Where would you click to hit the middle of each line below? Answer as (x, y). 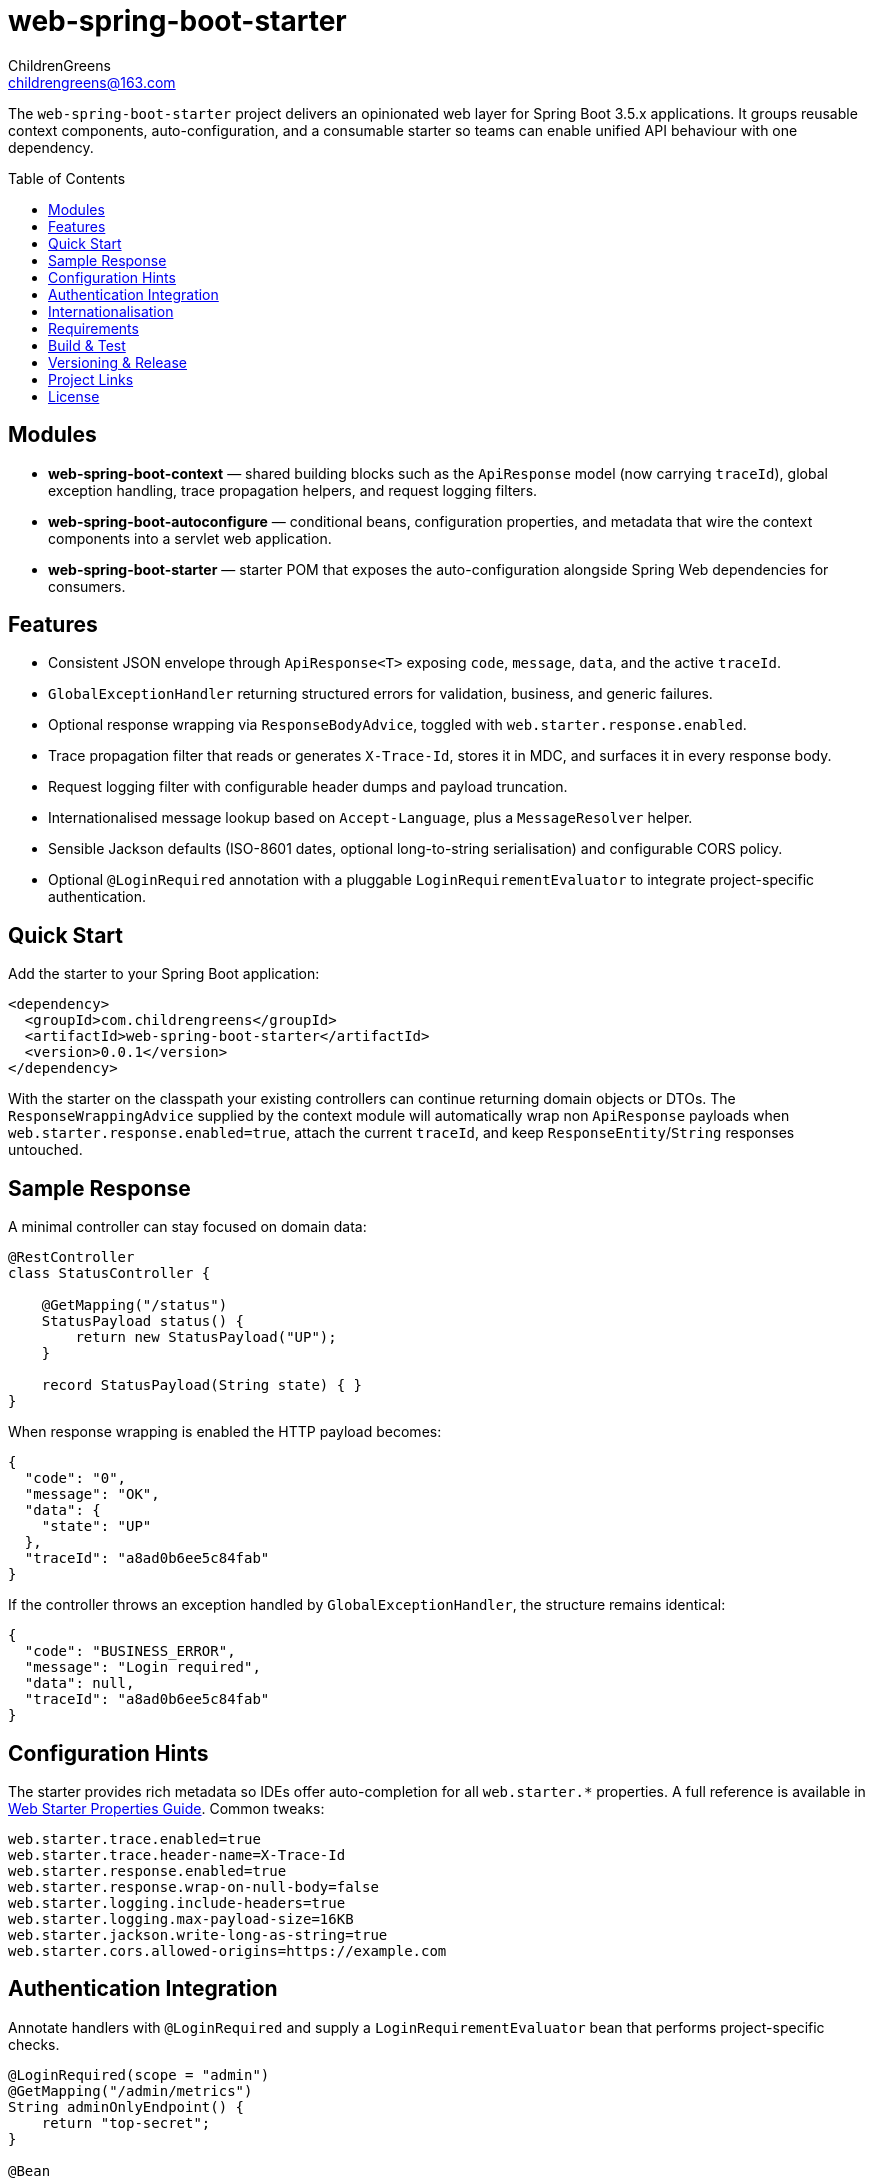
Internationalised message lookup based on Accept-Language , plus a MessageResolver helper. (370, 818)
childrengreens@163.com (92, 82)
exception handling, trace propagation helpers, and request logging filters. (293, 490)
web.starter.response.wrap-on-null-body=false (193, 1886)
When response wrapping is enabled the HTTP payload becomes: (225, 1432)
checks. (34, 2044)
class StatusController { (109, 1273)
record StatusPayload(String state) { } (202, 1385)
